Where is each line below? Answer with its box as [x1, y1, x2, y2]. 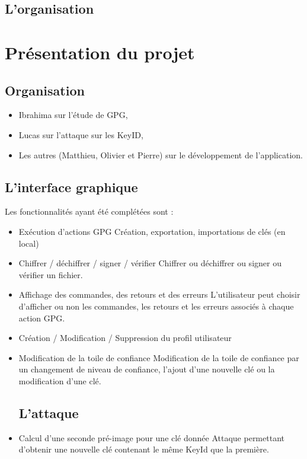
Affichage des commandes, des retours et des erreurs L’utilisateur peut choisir [18, 288, 300, 301]
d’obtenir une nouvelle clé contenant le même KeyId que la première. [18, 443, 269, 455]
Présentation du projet [5, 40, 195, 64]
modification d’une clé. [18, 374, 101, 387]
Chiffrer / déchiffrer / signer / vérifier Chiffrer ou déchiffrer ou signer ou [18, 257, 282, 269]
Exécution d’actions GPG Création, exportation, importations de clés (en [18, 225, 286, 237]
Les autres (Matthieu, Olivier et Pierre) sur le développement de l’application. [18, 148, 303, 161]
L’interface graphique [5, 177, 138, 196]
